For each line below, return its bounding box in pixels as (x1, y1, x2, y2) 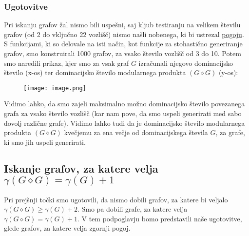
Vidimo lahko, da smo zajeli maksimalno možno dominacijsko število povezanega (4, 98, 245, 109)
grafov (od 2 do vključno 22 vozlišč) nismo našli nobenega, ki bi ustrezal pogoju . (4, 29, 244, 39)
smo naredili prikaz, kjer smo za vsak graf (4, 58, 129, 68)
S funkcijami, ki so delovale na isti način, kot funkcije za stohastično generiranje (4, 39, 243, 49)
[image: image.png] (23, 84, 86, 92)
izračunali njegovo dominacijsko (138, 58, 233, 68)
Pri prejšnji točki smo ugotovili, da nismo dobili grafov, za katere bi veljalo (4, 194, 228, 204)
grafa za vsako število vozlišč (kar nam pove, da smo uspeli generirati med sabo (4, 108, 242, 118)
